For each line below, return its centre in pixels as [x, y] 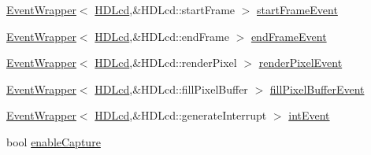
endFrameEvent [289, 36]
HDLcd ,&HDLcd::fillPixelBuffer [171, 89]
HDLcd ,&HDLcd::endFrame [162, 36]
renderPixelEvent [301, 63]
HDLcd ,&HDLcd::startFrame [165, 9]
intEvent [309, 115]
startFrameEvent [297, 9]
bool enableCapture [54, 141]
